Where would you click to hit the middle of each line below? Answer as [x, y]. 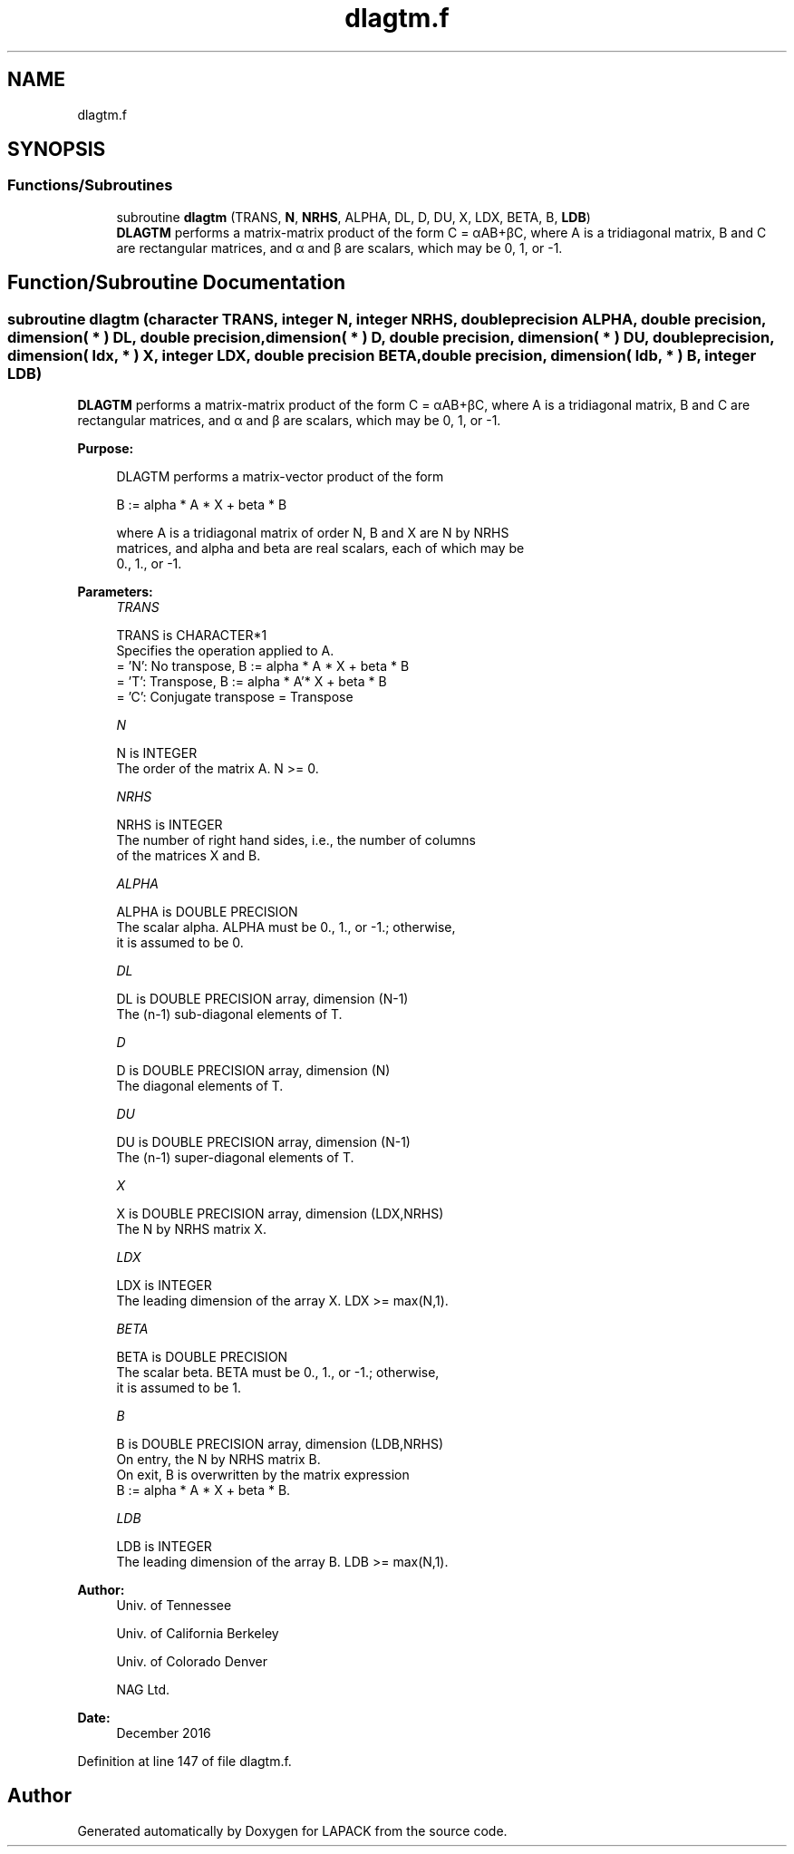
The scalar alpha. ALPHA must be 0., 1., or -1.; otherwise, [286, 927]
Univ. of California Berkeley [198, 1634]
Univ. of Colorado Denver [192, 1662]
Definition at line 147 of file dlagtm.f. [184, 1762]
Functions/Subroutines [90, 185]
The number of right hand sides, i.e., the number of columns [296, 840]
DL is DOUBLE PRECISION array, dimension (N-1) [262, 999]
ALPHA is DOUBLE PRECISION [207, 912]
